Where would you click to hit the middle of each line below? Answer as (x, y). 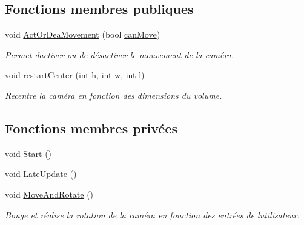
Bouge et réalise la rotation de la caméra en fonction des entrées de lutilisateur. (152, 214)
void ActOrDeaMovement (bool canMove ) (83, 34)
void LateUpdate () (41, 174)
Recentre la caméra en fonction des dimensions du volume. (114, 95)
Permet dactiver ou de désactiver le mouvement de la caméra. (120, 54)
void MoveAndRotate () (49, 194)
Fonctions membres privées (91, 128)
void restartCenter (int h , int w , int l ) (75, 75)
